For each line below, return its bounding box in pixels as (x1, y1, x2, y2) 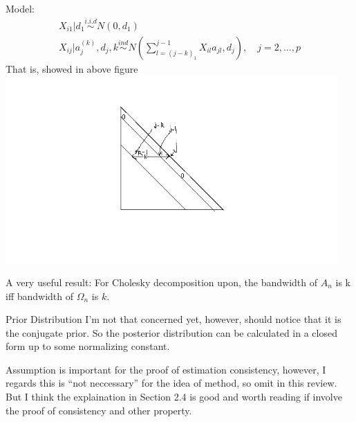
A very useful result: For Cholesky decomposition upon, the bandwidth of (6, 274, 318, 289)
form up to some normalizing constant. (6, 339, 170, 353)
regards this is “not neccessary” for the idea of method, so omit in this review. (6, 376, 337, 390)
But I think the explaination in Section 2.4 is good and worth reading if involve (6, 389, 342, 404)
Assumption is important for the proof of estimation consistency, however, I (6, 362, 326, 376)
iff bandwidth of (6, 288, 74, 303)
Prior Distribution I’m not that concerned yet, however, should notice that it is (6, 312, 341, 326)
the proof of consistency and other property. (6, 403, 192, 417)
